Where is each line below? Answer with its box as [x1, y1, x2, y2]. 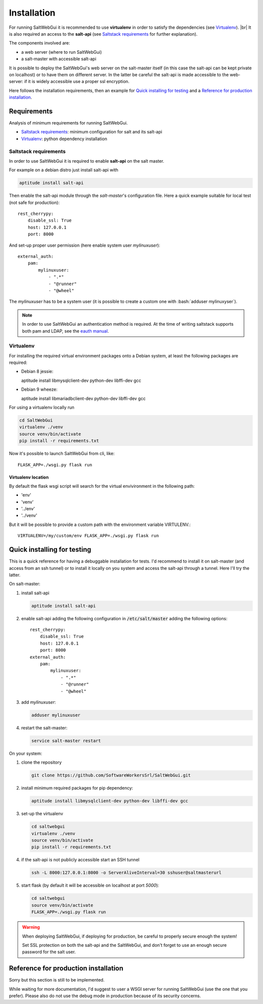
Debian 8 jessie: [21, 369, 54, 375]
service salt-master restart [31, 738, 101, 743]
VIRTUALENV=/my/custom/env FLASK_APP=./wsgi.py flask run [18, 533, 159, 539]
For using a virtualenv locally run [9, 404, 75, 410]
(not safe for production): [9, 199, 60, 205]
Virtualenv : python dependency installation [21, 136, 107, 142]
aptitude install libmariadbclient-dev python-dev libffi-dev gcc [21, 396, 146, 401]
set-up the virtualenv [21, 811, 63, 816]
